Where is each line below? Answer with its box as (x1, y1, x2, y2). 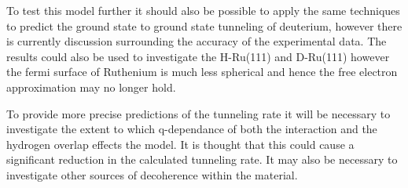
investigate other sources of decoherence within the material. (6, 166, 298, 183)
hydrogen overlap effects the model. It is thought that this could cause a (6, 136, 355, 152)
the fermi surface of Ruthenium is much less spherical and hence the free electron (6, 63, 398, 80)
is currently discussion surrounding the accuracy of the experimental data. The (6, 33, 387, 49)
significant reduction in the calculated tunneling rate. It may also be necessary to (6, 151, 398, 168)
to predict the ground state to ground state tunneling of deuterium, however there (6, 17, 402, 34)
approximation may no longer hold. (6, 78, 176, 95)
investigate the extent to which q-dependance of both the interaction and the (6, 121, 377, 137)
